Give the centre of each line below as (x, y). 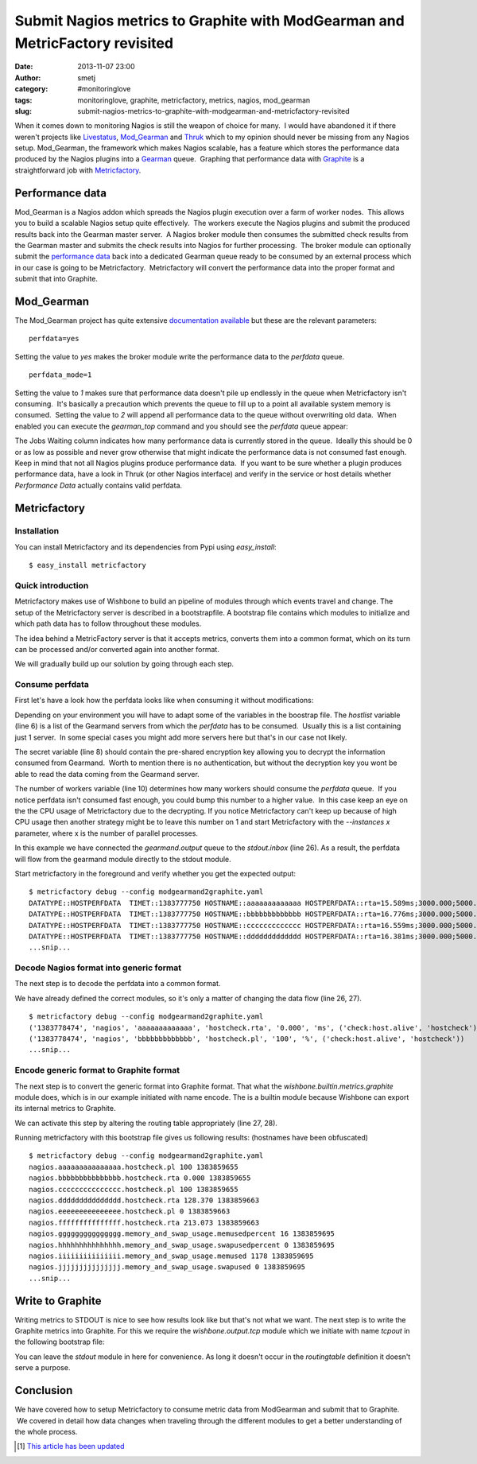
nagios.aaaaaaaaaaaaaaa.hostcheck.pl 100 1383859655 (134, 1167)
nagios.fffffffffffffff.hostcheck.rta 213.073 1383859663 (144, 1222)
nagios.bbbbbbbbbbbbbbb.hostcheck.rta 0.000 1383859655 (140, 1178)
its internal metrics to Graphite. (65, 1109)
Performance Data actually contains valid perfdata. (99, 485)
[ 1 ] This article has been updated (71, 1447)
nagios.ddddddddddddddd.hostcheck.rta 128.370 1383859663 (144, 1200)
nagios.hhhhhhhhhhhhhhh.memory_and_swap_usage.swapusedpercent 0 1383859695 (182, 1245)
